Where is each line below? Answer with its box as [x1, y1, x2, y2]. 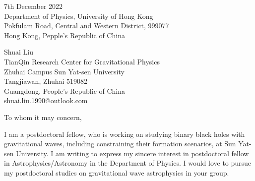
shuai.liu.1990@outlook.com [4, 95, 88, 106]
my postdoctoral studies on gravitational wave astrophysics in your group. [4, 167, 229, 178]
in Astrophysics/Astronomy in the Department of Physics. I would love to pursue [4, 158, 252, 168]
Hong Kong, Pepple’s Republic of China [4, 30, 125, 40]
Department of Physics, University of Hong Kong [4, 10, 153, 21]
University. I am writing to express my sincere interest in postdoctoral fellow [16, 148, 249, 158]
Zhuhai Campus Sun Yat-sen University [4, 66, 125, 76]
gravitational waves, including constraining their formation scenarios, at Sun [4, 138, 236, 149]
